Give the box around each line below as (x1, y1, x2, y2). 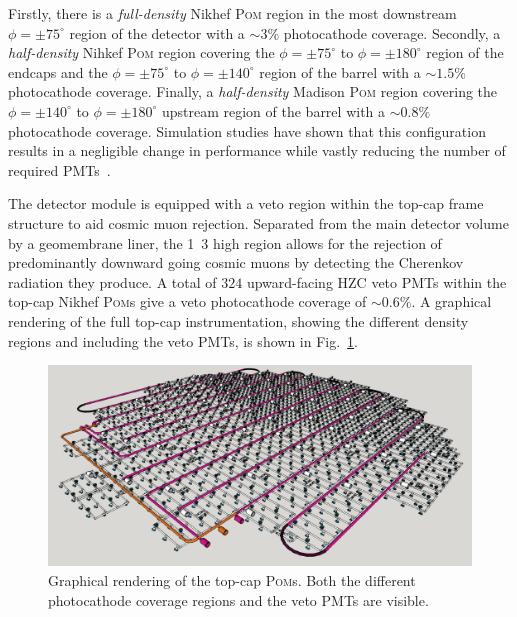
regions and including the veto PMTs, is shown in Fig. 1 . (8, 330, 358, 351)
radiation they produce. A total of (8, 271, 217, 292)
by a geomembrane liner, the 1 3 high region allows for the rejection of (8, 232, 442, 253)
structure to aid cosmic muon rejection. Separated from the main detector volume (8, 212, 509, 233)
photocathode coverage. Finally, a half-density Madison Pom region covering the (8, 81, 498, 102)
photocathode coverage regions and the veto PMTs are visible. (48, 589, 429, 610)
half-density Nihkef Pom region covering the (8, 42, 275, 63)
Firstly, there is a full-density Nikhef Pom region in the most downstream (8, 3, 457, 23)
